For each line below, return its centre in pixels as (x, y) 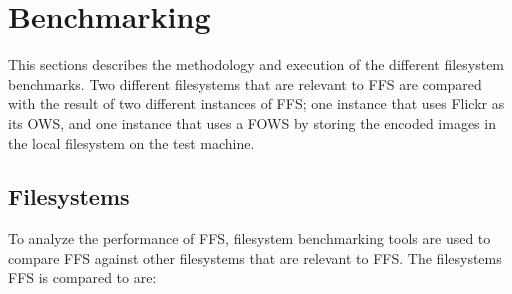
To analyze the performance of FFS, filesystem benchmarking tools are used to (249, 238)
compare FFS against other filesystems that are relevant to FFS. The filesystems (255, 257)
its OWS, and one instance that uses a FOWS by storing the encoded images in (252, 122)
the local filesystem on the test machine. (131, 142)
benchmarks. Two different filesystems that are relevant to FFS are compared (245, 83)
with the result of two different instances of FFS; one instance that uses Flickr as (256, 103)
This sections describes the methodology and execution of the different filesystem (256, 64)
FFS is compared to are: (82, 277)
